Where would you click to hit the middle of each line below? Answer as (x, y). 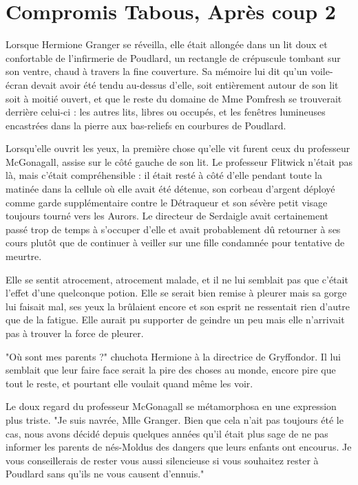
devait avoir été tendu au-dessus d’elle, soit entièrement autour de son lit (185, 84)
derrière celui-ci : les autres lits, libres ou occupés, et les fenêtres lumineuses (166, 112)
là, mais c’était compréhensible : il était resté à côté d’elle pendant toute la (164, 175)
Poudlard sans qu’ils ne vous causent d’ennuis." (105, 474)
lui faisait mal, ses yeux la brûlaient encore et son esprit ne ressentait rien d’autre (178, 306)
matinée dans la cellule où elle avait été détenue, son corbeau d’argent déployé (170, 189)
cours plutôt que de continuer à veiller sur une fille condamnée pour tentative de (175, 242)
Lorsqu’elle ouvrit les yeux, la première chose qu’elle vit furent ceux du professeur (178, 148)
